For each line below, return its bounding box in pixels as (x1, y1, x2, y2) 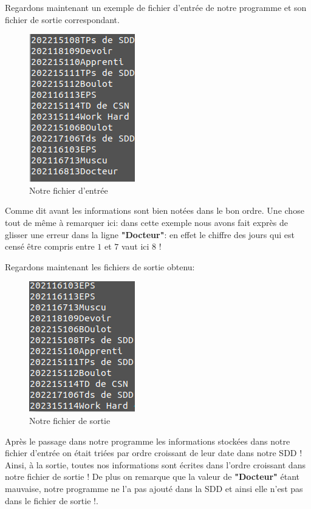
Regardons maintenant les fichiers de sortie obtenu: (5, 260, 195, 273)
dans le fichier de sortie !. (5, 494, 98, 507)
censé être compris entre (5, 240, 95, 253)
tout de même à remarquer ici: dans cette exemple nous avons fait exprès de (5, 216, 288, 228)
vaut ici (121, 240, 149, 253)
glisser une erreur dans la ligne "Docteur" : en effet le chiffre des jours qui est (5, 228, 295, 241)
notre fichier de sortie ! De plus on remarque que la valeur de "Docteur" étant (5, 470, 300, 483)
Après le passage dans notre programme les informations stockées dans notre (5, 434, 290, 447)
